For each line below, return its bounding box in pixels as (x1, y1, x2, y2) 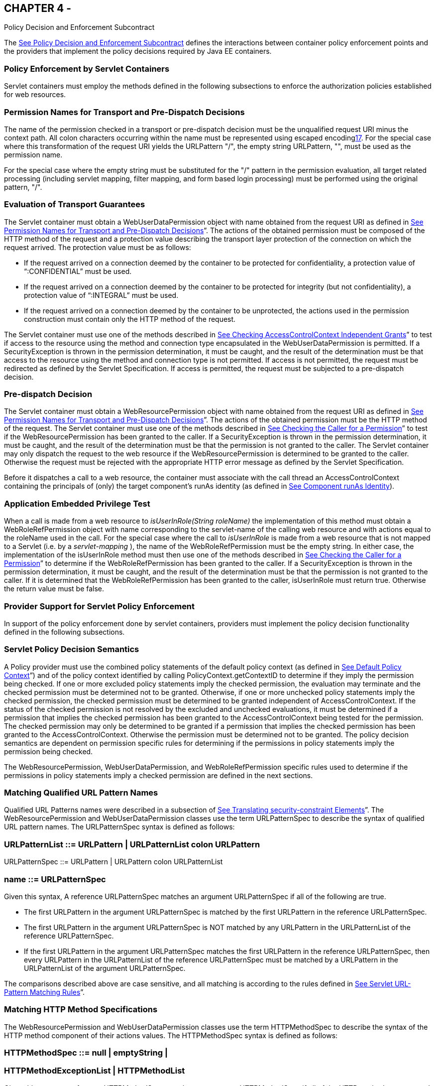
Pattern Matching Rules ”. (4, 987, 85, 996)
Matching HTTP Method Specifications (4, 1004, 158, 1015)
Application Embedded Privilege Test (4, 498, 150, 509)
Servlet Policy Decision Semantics (4, 644, 139, 655)
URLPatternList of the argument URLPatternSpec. (24, 963, 186, 972)
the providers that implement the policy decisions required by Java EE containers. (4, 47, 272, 56)
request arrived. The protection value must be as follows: (4, 243, 191, 252)
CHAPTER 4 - (4, 2, 72, 14)
